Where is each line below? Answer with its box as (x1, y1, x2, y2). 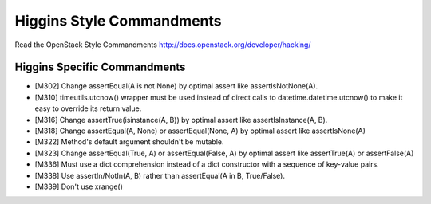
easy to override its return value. (34, 104, 142, 113)
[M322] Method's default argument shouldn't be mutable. (34, 137, 224, 147)
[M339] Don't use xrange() (34, 182, 124, 191)
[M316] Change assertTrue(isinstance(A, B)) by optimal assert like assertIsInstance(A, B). (34, 115, 328, 124)
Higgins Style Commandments (14, 12, 222, 29)
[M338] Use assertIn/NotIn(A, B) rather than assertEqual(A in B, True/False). (34, 171, 285, 180)
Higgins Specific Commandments (14, 61, 186, 74)
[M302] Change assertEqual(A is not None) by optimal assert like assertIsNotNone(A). (34, 81, 318, 91)
